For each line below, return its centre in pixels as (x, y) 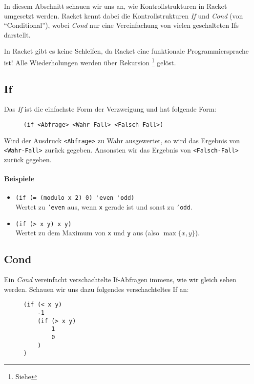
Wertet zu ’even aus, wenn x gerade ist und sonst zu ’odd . (104, 207)
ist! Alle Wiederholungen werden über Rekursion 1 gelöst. (90, 61)
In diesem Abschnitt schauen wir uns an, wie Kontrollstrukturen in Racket (116, 6)
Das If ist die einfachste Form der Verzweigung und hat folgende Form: (110, 109)
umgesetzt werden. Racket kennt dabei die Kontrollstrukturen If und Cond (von (124, 15)
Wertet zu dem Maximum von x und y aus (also (87, 233)
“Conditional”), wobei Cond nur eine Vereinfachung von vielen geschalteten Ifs (121, 25)
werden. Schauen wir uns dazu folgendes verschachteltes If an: (96, 289)
